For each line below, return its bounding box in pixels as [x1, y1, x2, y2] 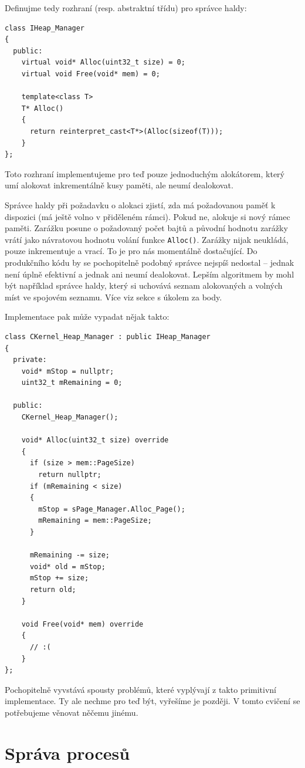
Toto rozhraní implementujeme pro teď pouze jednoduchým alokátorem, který [5, 167, 284, 180]
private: [13, 356, 47, 364]
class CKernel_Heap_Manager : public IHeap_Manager [5, 332, 211, 341]
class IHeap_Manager [5, 23, 85, 32]
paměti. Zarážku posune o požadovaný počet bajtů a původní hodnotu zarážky [5, 222, 288, 234]
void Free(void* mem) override [21, 620, 144, 628]
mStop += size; [29, 574, 89, 583]
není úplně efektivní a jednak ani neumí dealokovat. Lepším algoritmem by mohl [5, 268, 294, 280]
